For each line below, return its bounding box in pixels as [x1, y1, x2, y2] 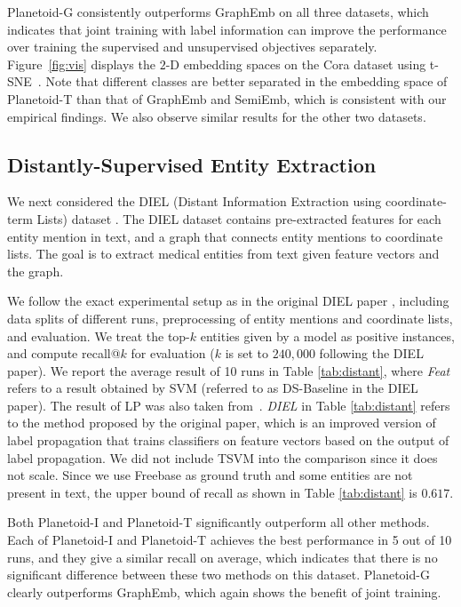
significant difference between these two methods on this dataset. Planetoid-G [7, 565, 430, 584]
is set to [225, 344, 269, 363]
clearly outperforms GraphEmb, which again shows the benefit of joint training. [7, 582, 441, 601]
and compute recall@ [7, 344, 121, 363]
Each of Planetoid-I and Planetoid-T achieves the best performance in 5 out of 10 [7, 531, 452, 549]
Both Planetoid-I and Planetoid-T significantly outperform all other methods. [7, 513, 430, 531]
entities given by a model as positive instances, [200, 326, 455, 345]
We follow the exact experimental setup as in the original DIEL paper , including [7, 292, 449, 310]
